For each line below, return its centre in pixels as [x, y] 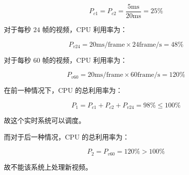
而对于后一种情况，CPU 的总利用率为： [67, 136]
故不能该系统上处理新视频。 [48, 166]
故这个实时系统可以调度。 [45, 120]
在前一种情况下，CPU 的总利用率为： [63, 90]
